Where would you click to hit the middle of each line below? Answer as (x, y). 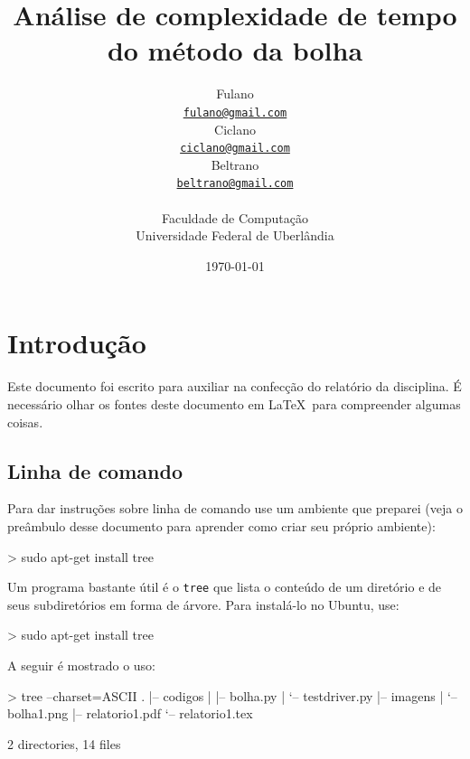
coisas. (25, 422)
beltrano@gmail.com (235, 184)
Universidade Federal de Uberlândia (235, 235)
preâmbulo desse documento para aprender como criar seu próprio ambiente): (221, 525)
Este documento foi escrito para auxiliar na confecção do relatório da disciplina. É (235, 386)
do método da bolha (235, 50)
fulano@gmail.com (235, 112)
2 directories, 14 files (64, 743)
